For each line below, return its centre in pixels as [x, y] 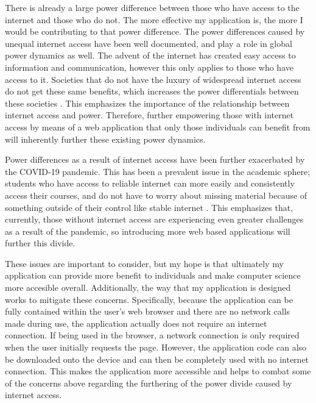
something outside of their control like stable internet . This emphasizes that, [149, 207]
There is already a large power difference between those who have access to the [152, 7]
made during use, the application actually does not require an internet [136, 323]
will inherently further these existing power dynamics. [105, 139]
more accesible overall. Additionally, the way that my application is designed [148, 287]
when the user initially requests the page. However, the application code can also [156, 347]
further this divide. [40, 243]
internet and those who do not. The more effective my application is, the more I [154, 19]
